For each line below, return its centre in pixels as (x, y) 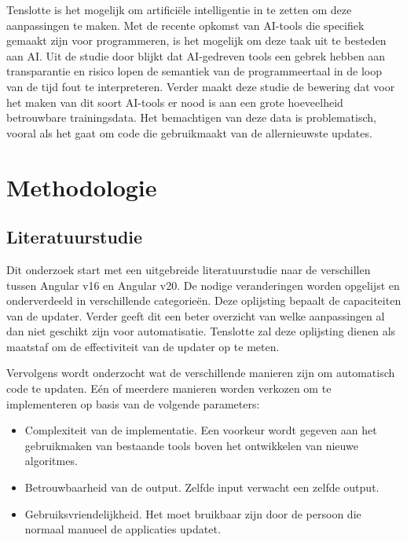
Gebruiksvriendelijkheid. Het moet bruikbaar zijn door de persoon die (193, 513)
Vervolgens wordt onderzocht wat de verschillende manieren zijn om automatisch (201, 373)
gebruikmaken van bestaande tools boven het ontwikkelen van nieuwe (191, 445)
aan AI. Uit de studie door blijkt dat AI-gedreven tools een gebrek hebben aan (196, 55)
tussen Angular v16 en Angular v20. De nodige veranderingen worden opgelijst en (203, 285)
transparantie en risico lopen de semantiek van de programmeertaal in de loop (194, 71)
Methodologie (82, 187)
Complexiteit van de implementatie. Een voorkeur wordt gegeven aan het (201, 430)
